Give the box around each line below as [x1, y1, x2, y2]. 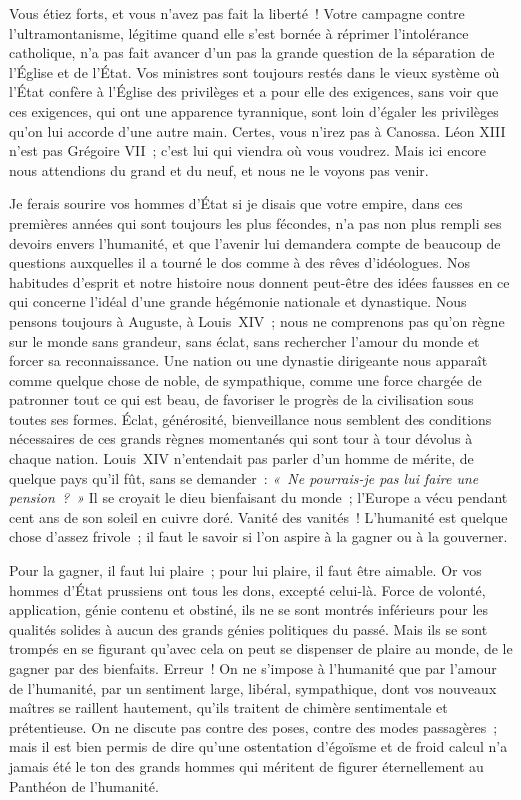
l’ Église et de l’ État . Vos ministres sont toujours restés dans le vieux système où [9, 61, 500, 82]
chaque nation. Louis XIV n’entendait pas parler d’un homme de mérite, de [9, 448, 474, 469]
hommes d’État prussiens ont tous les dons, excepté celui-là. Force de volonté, [9, 579, 486, 600]
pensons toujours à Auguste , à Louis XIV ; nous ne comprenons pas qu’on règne [9, 310, 505, 331]
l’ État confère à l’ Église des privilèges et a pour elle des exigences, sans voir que [9, 81, 499, 102]
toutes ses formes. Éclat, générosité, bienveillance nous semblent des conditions [9, 408, 492, 429]
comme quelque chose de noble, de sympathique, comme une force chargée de [9, 369, 482, 390]
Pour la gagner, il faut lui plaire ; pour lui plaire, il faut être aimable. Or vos [9, 560, 482, 581]
